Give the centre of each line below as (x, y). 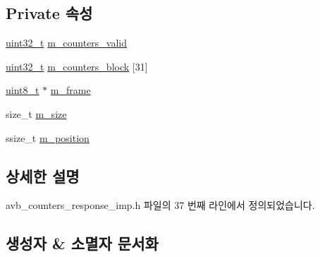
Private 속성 (49, 13)
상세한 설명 (43, 175)
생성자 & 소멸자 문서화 (82, 243)
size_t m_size (36, 113)
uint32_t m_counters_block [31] (77, 66)
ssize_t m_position (48, 137)
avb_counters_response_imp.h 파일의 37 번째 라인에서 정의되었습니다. (160, 205)
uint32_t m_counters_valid (67, 43)
